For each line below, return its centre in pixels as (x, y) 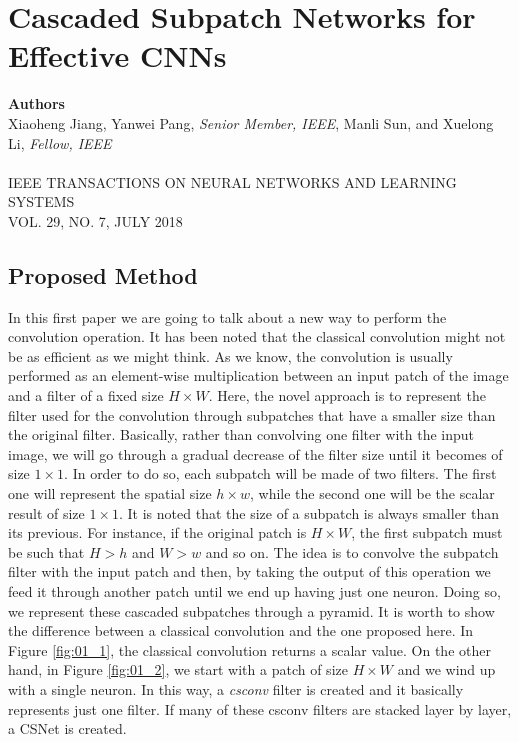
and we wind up (446, 669)
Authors (36, 103)
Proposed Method (103, 274)
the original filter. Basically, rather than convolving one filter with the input (241, 434)
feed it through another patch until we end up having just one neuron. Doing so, (254, 590)
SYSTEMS (41, 201)
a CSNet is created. (67, 728)
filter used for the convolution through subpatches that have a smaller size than (252, 414)
